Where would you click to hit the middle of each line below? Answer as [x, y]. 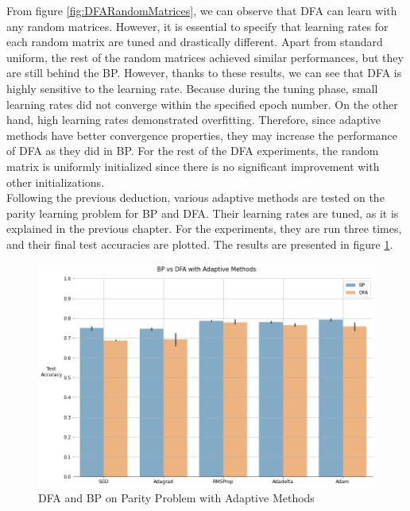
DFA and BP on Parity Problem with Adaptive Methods [176, 498]
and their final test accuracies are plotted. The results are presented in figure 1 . [200, 244]
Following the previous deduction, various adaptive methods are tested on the [195, 197]
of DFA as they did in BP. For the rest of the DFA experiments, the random [193, 151]
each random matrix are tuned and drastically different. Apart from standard [195, 42]
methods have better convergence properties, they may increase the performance [202, 135]
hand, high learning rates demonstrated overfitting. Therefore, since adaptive [194, 120]
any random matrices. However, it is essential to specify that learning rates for [197, 26]
